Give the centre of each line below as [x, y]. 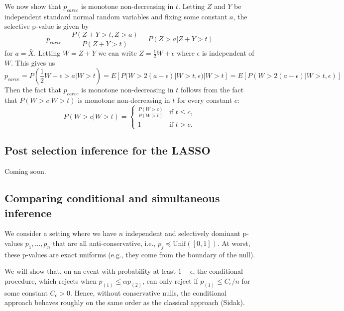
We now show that [33, 6]
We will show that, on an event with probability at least [90, 271]
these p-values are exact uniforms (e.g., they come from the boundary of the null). [130, 254]
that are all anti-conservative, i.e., [104, 243]
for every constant [205, 100]
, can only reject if [170, 281]
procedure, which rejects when [51, 281]
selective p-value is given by [47, 26]
